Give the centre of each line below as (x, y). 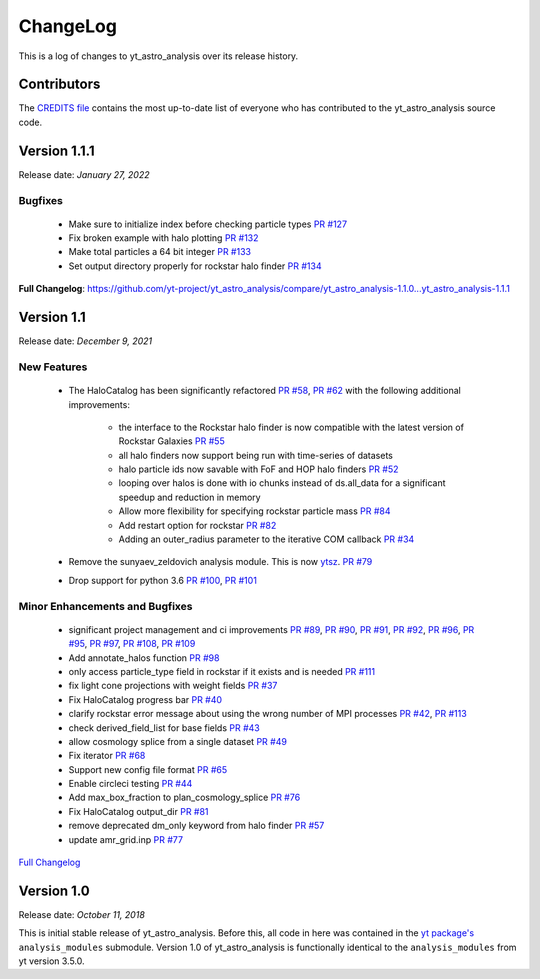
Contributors (59, 84)
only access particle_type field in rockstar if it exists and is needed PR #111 (221, 671)
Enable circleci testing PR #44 (130, 784)
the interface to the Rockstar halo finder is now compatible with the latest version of (291, 427)
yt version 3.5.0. (51, 961)
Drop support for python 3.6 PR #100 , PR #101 (162, 580)
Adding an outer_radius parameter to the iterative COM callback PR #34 (266, 539)
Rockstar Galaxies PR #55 (171, 441)
